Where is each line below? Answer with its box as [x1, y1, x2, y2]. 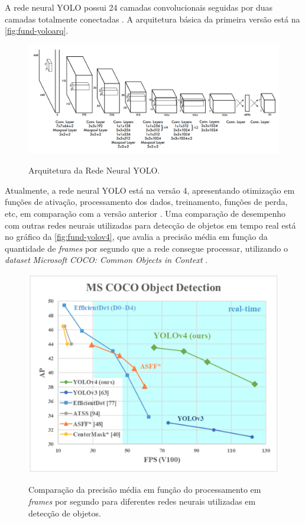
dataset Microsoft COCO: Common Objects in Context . [5, 254, 208, 266]
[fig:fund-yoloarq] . [5, 24, 69, 37]
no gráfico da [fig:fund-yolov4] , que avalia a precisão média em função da [5, 230, 268, 243]
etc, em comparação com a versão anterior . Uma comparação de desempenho [5, 207, 286, 219]
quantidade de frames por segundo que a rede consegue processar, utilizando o [5, 242, 288, 254]
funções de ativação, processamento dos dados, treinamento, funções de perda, [5, 195, 288, 208]
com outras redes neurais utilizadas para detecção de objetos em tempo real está [5, 219, 296, 231]
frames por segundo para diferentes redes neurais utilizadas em [28, 495, 256, 507]
